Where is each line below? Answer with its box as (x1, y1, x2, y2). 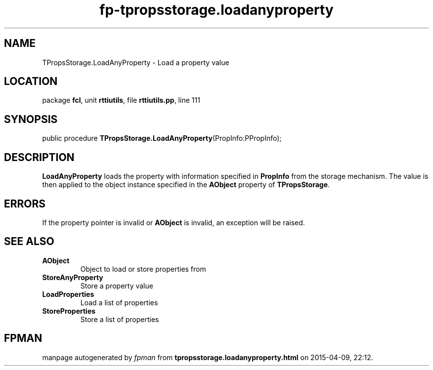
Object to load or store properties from (80, 264, 206, 273)
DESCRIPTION (4, 151, 75, 164)
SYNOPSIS (4, 113, 58, 125)
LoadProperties (42, 289, 94, 298)
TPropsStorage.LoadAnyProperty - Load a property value (42, 58, 229, 67)
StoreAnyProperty (42, 273, 103, 282)
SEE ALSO (4, 235, 54, 248)
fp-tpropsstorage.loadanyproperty (99, 1, 334, 18)
